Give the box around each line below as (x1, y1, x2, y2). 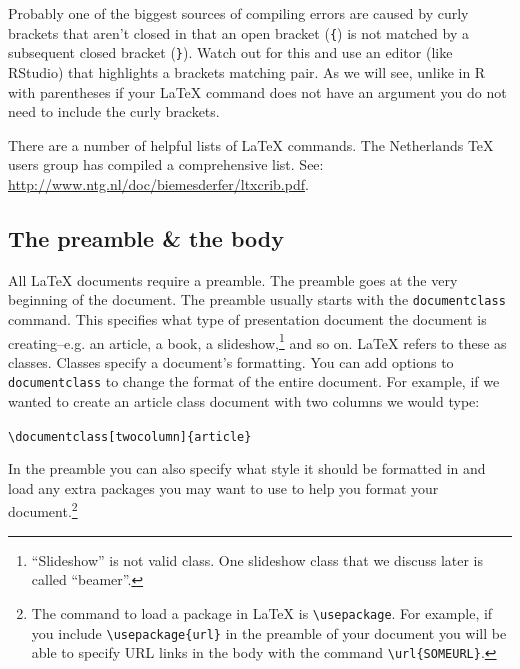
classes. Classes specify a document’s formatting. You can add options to (8, 351, 454, 372)
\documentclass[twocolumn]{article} (8, 429, 252, 444)
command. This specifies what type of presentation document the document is (8, 308, 487, 329)
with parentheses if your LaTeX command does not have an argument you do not (8, 81, 507, 102)
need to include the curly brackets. (8, 101, 220, 122)
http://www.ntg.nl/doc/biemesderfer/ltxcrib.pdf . (8, 173, 309, 194)
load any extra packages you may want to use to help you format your (8, 477, 439, 498)
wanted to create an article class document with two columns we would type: (8, 391, 480, 412)
